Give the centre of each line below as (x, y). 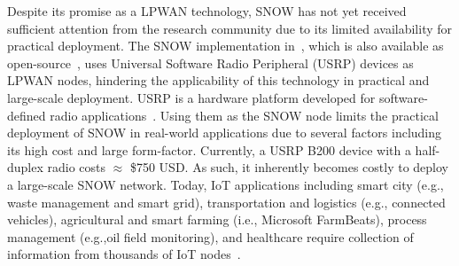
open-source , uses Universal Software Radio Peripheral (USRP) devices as (210, 63)
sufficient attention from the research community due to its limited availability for (230, 28)
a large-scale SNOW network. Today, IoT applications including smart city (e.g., (226, 184)
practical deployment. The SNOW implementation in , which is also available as (226, 46)
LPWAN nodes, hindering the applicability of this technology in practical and (218, 80)
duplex (25, 167)
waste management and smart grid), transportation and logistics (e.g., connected (226, 202)
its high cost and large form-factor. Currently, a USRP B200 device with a (209, 149)
